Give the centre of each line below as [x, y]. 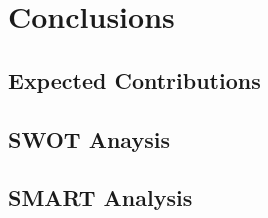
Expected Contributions [134, 79]
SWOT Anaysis [89, 138]
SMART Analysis [100, 197]
